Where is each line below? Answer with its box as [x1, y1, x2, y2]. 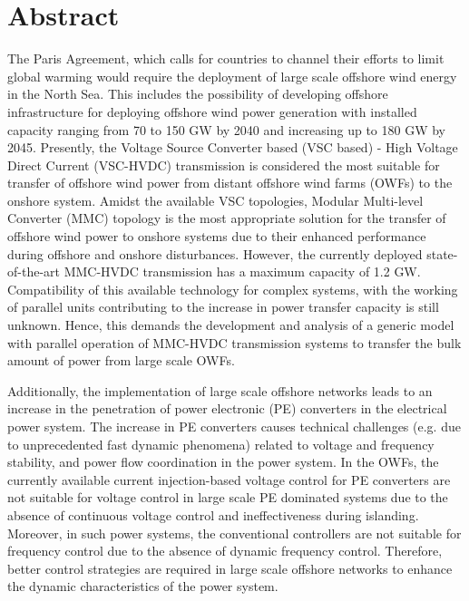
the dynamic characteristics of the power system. [7, 577, 278, 596]
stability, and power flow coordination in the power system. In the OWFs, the [7, 452, 439, 471]
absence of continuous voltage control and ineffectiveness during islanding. [7, 505, 419, 524]
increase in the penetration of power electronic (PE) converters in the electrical [7, 399, 447, 418]
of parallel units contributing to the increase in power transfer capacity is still [7, 297, 439, 316]
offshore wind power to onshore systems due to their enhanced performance [7, 227, 426, 246]
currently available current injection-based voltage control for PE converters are [7, 470, 451, 489]
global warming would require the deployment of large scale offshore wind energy [7, 66, 457, 85]
